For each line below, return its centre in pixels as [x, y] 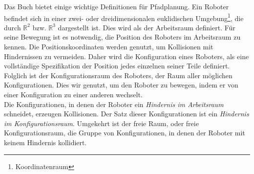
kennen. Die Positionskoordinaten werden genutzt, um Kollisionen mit [109, 47]
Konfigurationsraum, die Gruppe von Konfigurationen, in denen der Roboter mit [125, 133]
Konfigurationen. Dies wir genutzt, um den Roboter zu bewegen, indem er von [121, 85]
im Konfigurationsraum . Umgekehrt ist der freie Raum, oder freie [101, 123]
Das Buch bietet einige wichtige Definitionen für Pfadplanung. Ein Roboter [116, 6]
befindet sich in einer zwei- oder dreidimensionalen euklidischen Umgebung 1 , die [124, 17]
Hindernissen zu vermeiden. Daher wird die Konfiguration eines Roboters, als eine [127, 56]
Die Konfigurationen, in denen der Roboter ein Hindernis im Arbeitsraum [114, 104]
